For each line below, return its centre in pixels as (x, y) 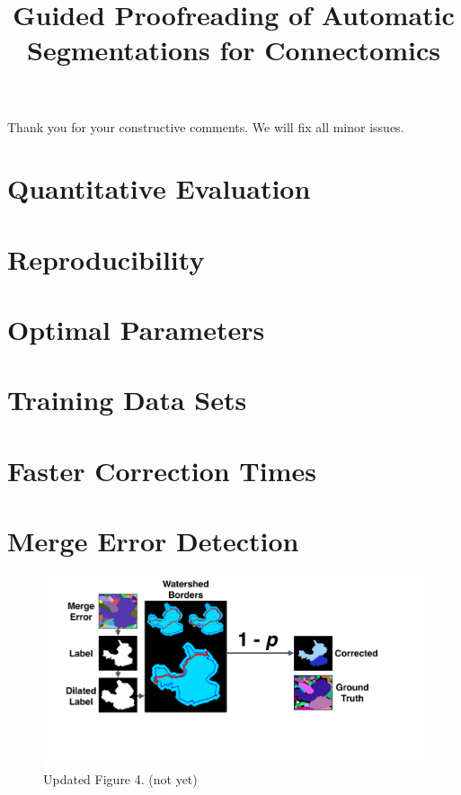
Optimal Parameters (136, 330)
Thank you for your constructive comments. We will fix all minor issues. (206, 126)
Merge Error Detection (153, 541)
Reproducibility (106, 259)
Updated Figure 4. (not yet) (120, 778)
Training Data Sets (127, 400)
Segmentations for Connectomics (234, 50)
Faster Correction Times (162, 470)
